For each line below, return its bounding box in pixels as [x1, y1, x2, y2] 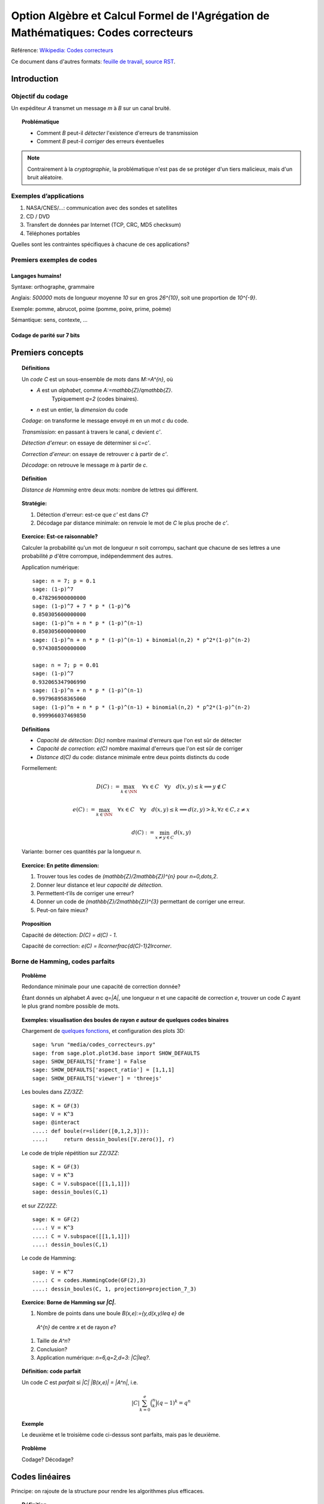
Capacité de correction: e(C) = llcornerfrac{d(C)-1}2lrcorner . [22, 942, 172, 949]
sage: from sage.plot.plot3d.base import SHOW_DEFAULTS [32, 1050, 200, 1056]
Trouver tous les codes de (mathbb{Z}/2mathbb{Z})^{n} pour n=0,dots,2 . [37, 873, 218, 880]
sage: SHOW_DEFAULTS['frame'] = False [32, 1058, 146, 1065]
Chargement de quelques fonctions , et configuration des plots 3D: [22, 1027, 185, 1034]
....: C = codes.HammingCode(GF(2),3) [32, 1277, 146, 1284]
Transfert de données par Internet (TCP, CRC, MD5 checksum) [26, 221, 181, 229]
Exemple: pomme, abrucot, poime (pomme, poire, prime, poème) [11, 305, 172, 312]
